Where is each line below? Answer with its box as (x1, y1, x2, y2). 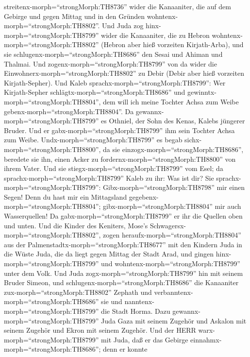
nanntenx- (124, 296, 154, 306)
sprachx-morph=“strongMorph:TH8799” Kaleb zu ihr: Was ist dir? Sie (4, 172, 214, 183)
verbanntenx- (154, 287, 193, 297)
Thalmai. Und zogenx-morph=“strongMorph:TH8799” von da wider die (4, 58, 217, 68)
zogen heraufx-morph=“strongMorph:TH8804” (103, 230, 241, 240)
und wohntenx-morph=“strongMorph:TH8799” (101, 258, 240, 269)
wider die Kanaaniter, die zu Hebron (101, 30, 210, 40)
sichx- (184, 135, 202, 145)
